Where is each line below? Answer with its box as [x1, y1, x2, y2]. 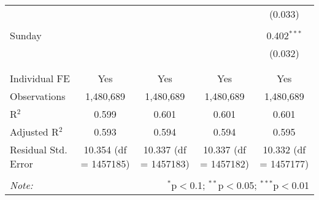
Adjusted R [10, 125, 59, 139]
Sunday [10, 28, 42, 42]
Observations [10, 89, 66, 103]
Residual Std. [10, 142, 67, 156]
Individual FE [10, 71, 70, 85]
